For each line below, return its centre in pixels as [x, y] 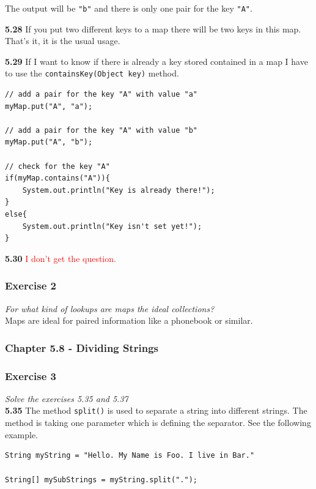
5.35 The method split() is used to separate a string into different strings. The [156, 410]
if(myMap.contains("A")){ [57, 178]
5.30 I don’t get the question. [61, 258]
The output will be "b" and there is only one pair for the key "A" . [129, 8]
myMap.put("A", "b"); [49, 142]
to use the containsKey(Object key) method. [92, 73]
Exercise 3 [31, 375]
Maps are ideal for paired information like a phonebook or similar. [129, 320]
